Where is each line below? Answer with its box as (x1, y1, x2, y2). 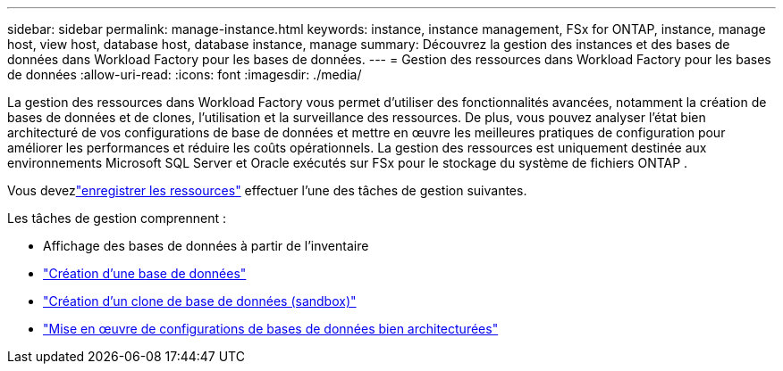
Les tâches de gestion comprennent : (7, 210, 227, 226)
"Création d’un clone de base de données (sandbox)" (43, 293, 357, 309)
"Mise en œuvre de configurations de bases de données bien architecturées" (43, 321, 499, 336)
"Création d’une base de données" (43, 266, 247, 281)
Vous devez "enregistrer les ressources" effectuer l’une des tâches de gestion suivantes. (7, 183, 527, 198)
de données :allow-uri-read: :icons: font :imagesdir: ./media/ (7, 67, 362, 82)
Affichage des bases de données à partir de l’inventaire (43, 238, 369, 253)
